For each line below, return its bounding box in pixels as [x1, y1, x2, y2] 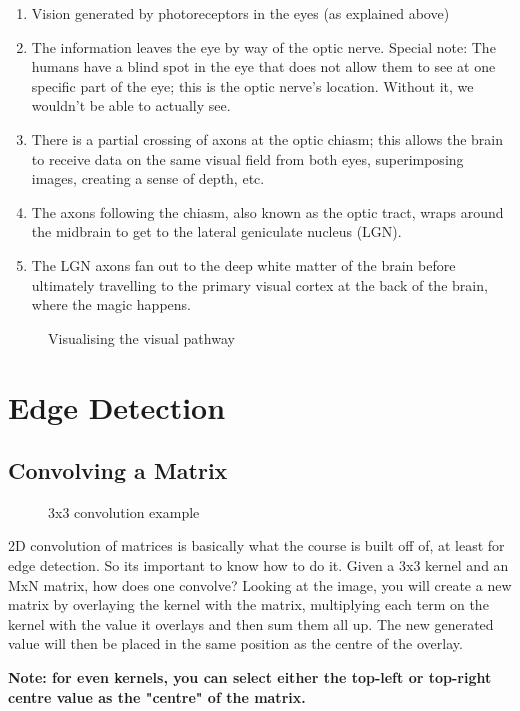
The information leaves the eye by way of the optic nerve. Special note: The [31, 36, 496, 57]
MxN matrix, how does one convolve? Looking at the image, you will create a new [8, 574, 512, 595]
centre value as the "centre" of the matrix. [8, 686, 306, 707]
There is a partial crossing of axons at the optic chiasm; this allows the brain [31, 128, 504, 149]
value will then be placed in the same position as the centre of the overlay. [8, 633, 463, 654]
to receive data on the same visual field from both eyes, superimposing [31, 148, 464, 169]
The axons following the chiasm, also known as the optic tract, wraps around [31, 201, 504, 222]
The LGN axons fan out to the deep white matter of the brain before [31, 254, 456, 275]
